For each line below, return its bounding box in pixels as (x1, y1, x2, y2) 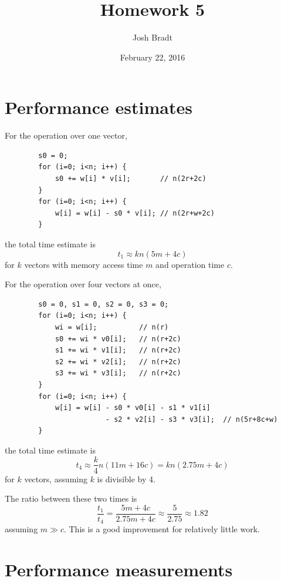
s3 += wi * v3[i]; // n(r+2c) (55, 369, 181, 378)
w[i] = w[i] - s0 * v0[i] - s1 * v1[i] (55, 404, 211, 412)
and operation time (155, 258, 225, 270)
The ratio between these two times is (5, 492, 137, 505)
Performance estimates (5, 95, 192, 119)
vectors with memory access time (24, 258, 143, 270)
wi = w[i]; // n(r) (55, 323, 169, 331)
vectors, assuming (24, 472, 87, 485)
